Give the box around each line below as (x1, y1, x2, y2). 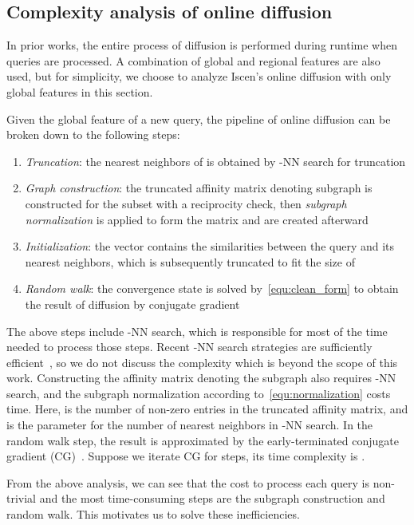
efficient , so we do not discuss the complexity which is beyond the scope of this (6, 353, 398, 370)
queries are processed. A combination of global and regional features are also (6, 52, 380, 69)
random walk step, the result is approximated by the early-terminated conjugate (6, 432, 399, 448)
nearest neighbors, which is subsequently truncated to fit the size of (25, 253, 355, 270)
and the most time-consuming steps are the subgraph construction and (39, 490, 385, 507)
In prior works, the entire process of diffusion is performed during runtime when (6, 37, 397, 53)
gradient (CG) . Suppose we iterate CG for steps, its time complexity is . (6, 448, 365, 464)
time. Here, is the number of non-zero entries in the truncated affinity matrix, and (6, 401, 408, 417)
